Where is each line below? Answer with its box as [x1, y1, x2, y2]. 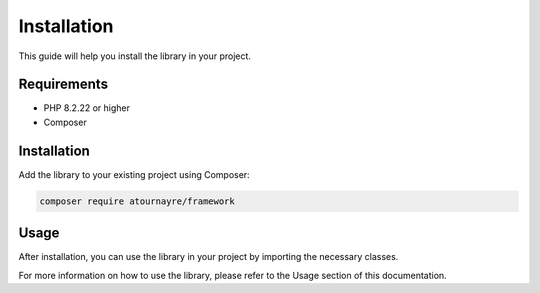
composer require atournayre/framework [39, 195, 235, 207]
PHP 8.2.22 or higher [43, 102, 130, 114]
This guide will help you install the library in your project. [18, 50, 252, 62]
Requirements [18, 76, 109, 93]
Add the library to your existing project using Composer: [18, 168, 250, 180]
